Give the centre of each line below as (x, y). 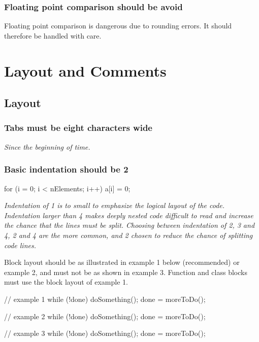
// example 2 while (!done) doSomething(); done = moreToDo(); (105, 316)
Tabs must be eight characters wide (78, 128)
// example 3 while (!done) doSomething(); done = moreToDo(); (105, 333)
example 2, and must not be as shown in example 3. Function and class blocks (126, 272)
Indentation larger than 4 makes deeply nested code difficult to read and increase (129, 215)
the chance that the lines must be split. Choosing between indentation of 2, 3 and (129, 225)
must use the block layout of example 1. (66, 282)
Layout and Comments (85, 70)
